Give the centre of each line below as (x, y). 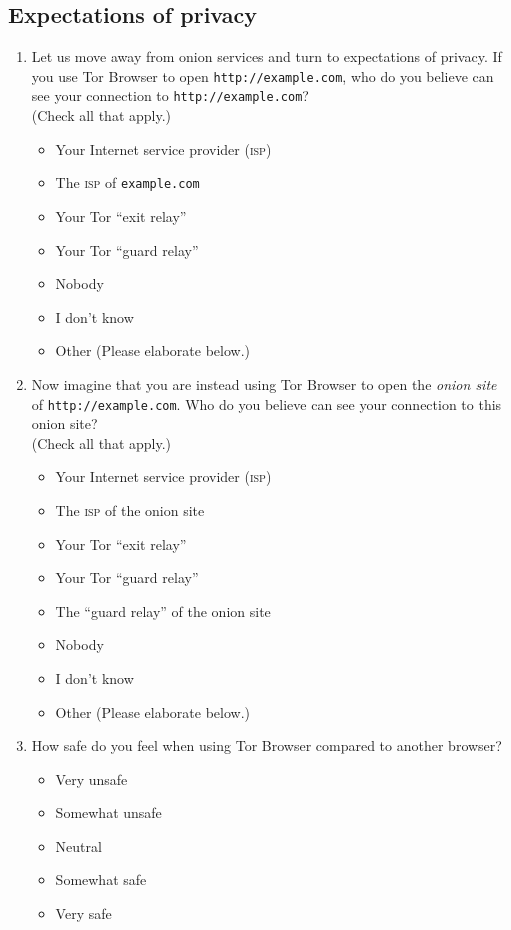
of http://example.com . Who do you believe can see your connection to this (266, 403)
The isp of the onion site (130, 509)
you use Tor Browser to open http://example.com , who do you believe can (262, 75)
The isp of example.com (127, 182)
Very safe (83, 913)
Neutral (78, 845)
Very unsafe (91, 778)
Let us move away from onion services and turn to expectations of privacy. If (266, 56)
